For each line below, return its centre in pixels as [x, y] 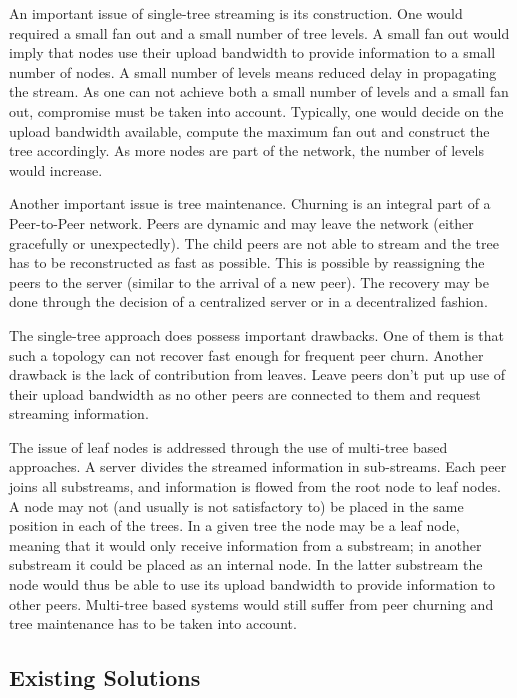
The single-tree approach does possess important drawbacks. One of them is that [257, 334]
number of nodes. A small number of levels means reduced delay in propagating [253, 71]
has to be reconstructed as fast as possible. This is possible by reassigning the [247, 262]
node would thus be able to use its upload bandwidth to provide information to [252, 584]
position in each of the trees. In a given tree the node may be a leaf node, [234, 525]
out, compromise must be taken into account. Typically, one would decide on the [256, 110]
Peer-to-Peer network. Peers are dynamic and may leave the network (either [241, 222]
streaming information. [79, 413]
